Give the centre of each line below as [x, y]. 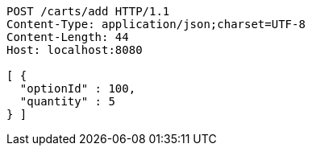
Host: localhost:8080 [75, 50]
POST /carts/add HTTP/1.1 [88, 11]
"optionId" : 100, [78, 88]
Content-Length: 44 [68, 37]
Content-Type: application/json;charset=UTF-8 [156, 24]
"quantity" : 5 [67, 101]
